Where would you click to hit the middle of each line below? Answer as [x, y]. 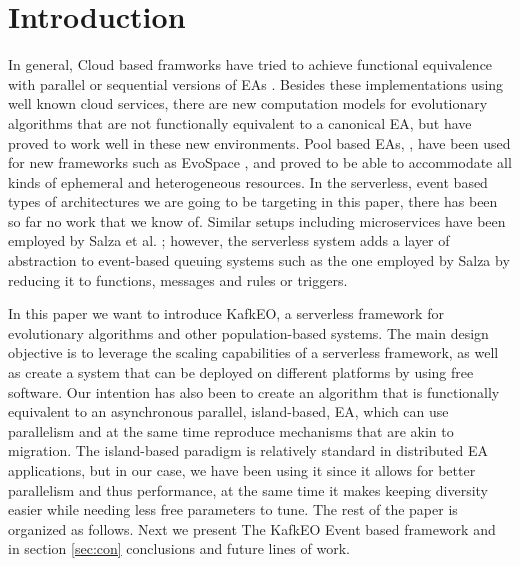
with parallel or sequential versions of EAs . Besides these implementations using [256, 83]
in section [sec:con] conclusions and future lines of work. [179, 548]
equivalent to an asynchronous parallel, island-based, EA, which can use [228, 411]
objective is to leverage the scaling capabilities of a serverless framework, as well [253, 352]
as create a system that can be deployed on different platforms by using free [241, 372]
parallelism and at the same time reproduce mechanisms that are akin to [231, 430]
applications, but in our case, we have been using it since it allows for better [242, 470]
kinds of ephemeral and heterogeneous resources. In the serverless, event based [248, 181]
